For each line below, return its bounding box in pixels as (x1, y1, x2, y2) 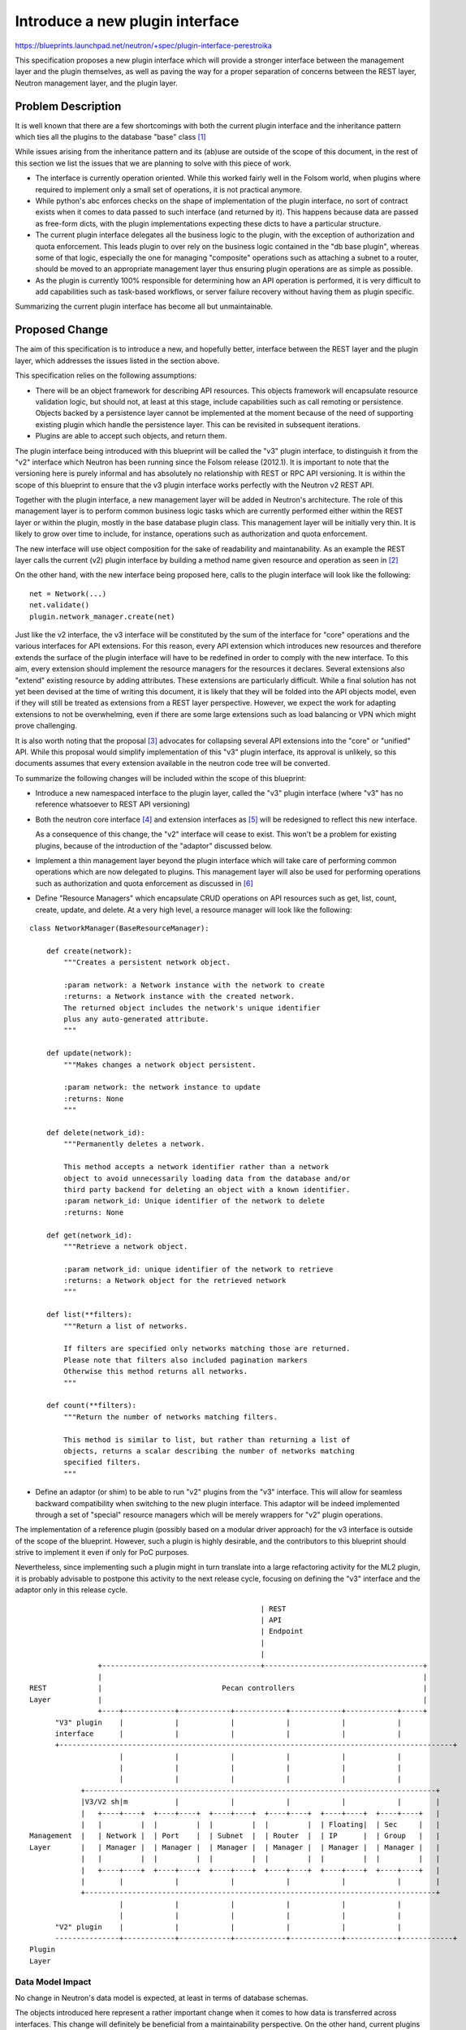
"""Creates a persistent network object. (63, 958, 231, 967)
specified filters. (63, 1458, 141, 1467)
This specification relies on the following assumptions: (15, 370, 197, 381)
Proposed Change (15, 323, 109, 337)
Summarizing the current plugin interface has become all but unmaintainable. (15, 301, 274, 312)
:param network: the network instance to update (63, 1082, 261, 1092)
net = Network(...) (29, 589, 107, 598)
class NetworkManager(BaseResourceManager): (29, 923, 210, 933)
